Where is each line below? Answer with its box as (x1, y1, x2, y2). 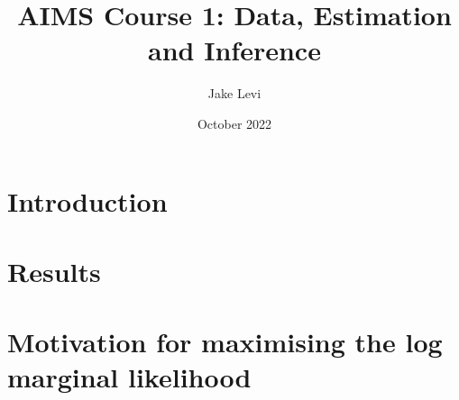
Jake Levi (207, 84, 262, 103)
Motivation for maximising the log (7, 323, 443, 360)
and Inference (148, 32, 321, 68)
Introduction (7, 182, 168, 219)
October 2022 (197, 114, 272, 132)
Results (7, 252, 101, 289)
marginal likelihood (7, 359, 252, 395)
